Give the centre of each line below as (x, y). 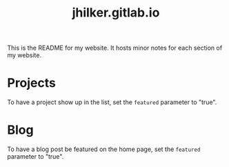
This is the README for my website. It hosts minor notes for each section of (115, 48)
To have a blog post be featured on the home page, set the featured (104, 149)
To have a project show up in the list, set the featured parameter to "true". (112, 102)
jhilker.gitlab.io (116, 13)
